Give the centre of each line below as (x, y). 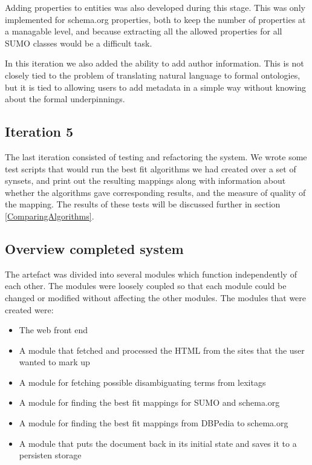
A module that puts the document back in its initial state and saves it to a (158, 443)
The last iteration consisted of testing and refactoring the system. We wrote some (156, 156)
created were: (29, 309)
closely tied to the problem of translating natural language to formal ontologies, (153, 75)
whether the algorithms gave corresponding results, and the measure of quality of (155, 192)
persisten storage (50, 455)
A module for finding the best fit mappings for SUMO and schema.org (149, 402)
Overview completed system (94, 248)
